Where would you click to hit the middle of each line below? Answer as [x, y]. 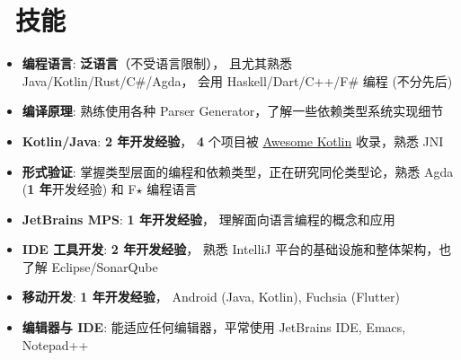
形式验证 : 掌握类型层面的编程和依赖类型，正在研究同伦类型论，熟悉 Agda [238, 171]
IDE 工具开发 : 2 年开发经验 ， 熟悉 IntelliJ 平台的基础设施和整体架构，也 [237, 249]
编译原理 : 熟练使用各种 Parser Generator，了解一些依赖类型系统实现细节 [233, 111]
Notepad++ [55, 344]
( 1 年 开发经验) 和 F [79, 189]
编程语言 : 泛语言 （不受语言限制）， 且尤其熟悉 [157, 63]
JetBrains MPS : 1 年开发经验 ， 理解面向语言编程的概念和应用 [208, 219]
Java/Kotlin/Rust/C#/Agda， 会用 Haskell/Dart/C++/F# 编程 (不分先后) [237, 80]
